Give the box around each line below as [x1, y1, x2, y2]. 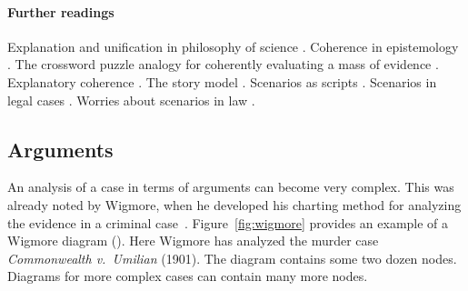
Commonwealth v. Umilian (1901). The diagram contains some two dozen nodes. [7, 248, 457, 267]
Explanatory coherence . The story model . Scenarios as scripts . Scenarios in [7, 72, 437, 91]
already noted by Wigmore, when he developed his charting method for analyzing [7, 195, 462, 214]
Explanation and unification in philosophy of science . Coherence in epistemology [7, 36, 459, 55]
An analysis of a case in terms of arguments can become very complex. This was [7, 177, 454, 196]
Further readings [7, 2, 115, 21]
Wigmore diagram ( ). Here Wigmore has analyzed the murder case [7, 231, 379, 250]
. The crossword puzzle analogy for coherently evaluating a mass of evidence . [7, 55, 439, 74]
